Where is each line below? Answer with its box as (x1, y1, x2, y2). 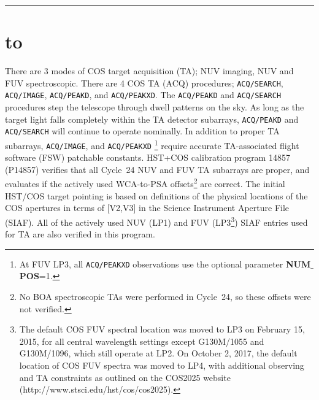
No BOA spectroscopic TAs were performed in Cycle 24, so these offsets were (19, 290, 311, 302)
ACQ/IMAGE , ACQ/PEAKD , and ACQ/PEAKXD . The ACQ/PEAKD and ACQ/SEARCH (5, 88, 282, 101)
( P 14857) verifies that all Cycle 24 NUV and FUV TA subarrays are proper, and (5, 163, 310, 175)
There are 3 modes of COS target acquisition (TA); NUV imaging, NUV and (5, 64, 294, 77)
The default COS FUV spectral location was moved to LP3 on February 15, (19, 323, 305, 336)
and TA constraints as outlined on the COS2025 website (19, 371, 231, 383)
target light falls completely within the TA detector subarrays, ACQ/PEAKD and (5, 112, 299, 125)
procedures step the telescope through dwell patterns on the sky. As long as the (5, 101, 304, 113)
